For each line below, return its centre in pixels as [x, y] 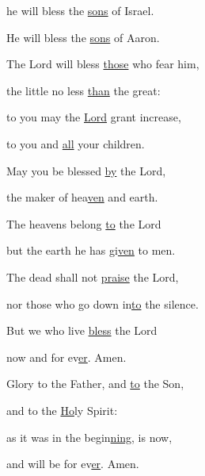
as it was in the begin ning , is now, [89, 437]
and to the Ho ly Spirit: [62, 410]
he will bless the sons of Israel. [80, 10]
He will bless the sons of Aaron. [83, 37]
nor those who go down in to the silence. [102, 303]
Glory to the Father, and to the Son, [95, 384]
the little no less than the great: [84, 90]
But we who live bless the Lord [82, 330]
